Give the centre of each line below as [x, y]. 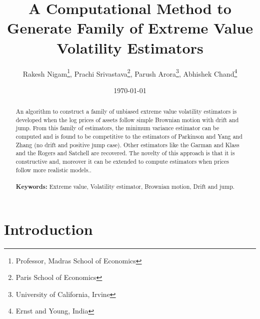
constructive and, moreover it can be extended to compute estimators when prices [122, 162]
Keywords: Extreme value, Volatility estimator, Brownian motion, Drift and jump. [125, 187]
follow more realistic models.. [53, 170]
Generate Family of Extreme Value [130, 28]
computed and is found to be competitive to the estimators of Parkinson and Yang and [129, 136]
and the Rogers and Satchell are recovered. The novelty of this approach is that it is [125, 153]
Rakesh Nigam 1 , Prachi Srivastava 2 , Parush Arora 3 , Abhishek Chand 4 [130, 73]
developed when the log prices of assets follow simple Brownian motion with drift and [127, 119]
